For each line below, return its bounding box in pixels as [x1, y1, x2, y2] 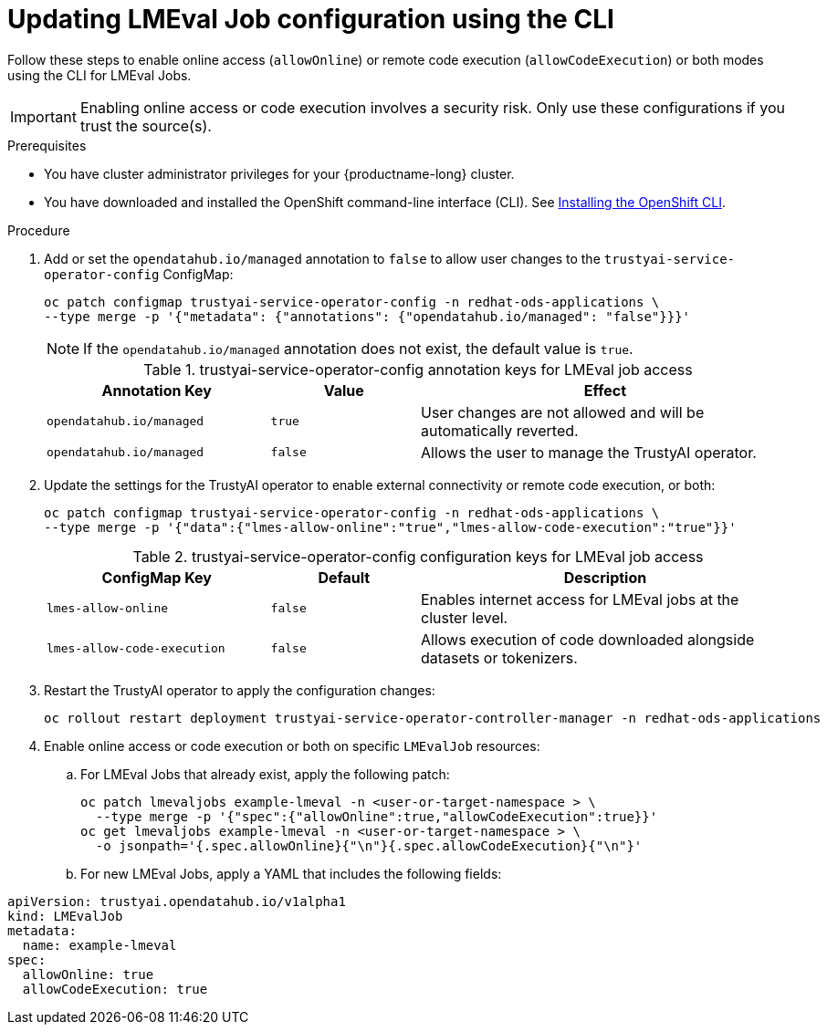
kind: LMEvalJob [7, 908, 123, 923]
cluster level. [420, 608, 508, 627]
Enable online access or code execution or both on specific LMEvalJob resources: [44, 737, 540, 754]
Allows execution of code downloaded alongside [420, 630, 755, 649]
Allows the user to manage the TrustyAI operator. [420, 443, 757, 462]
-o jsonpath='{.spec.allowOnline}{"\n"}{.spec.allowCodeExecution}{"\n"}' [95, 838, 643, 853]
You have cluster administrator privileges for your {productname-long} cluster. [44, 165, 515, 182]
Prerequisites [7, 137, 87, 153]
